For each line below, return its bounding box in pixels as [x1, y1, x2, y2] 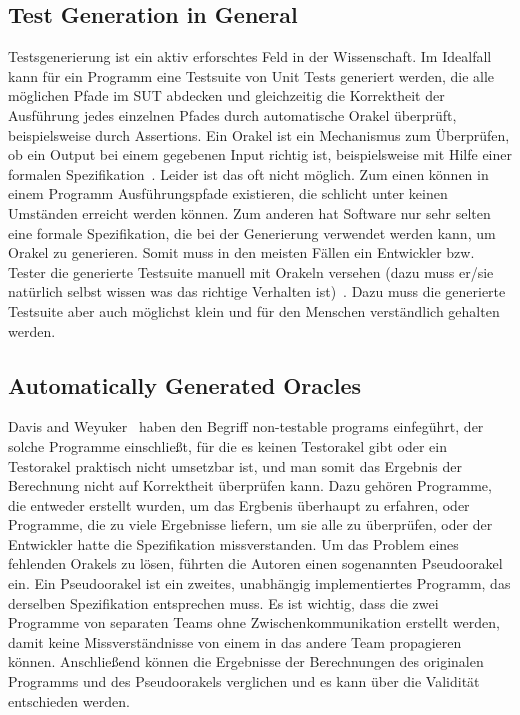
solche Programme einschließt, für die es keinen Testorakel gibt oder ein [8, 435, 447, 456]
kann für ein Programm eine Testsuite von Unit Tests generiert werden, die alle [8, 65, 495, 86]
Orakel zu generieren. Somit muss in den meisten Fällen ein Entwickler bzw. [8, 242, 475, 263]
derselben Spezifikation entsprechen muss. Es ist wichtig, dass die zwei [8, 592, 439, 613]
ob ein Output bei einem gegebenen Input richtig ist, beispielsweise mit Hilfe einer [8, 144, 512, 165]
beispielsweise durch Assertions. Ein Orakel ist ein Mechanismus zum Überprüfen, [8, 124, 510, 145]
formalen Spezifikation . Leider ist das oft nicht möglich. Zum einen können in [8, 163, 489, 184]
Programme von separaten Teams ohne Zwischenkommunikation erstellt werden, [8, 612, 500, 633]
